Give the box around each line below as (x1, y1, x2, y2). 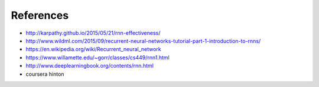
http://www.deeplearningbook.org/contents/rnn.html (25, 62, 154, 69)
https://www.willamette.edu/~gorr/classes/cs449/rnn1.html (25, 53, 170, 61)
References (11, 9, 69, 22)
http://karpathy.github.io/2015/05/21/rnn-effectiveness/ (25, 29, 161, 36)
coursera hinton (25, 71, 64, 78)
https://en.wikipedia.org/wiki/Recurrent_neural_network (25, 46, 162, 53)
